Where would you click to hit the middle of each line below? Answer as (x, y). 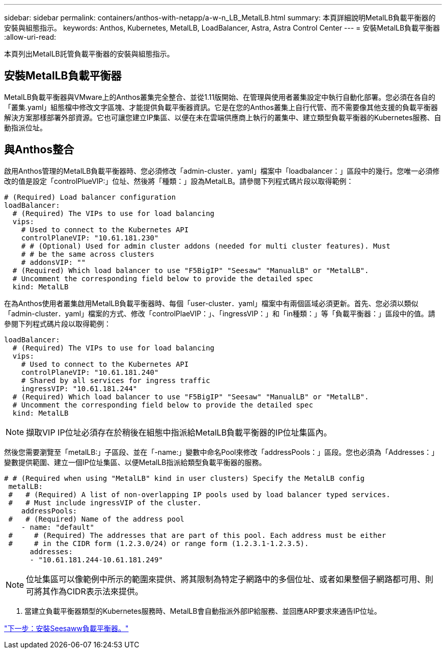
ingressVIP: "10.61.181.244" (79, 388)
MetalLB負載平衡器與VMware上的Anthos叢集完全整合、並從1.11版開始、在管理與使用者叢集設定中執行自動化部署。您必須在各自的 (220, 97)
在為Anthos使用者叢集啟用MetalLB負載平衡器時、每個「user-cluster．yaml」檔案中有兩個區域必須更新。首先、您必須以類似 (211, 303)
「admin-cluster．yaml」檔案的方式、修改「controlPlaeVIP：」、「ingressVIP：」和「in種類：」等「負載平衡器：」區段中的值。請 (220, 313)
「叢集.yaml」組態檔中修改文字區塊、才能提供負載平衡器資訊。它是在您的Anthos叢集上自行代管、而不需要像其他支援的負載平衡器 (221, 107)
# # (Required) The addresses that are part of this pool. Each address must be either (197, 535)
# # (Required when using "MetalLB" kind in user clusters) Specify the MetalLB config (185, 478)
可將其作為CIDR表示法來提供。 (85, 591)
